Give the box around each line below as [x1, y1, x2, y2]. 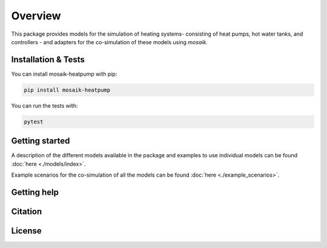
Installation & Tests [11, 54, 85, 65]
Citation [11, 206, 42, 217]
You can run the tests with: [11, 102, 78, 109]
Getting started [11, 136, 70, 146]
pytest [24, 118, 44, 125]
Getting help [11, 187, 59, 197]
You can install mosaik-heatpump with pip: [11, 70, 117, 77]
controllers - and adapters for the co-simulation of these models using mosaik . [11, 38, 208, 45]
